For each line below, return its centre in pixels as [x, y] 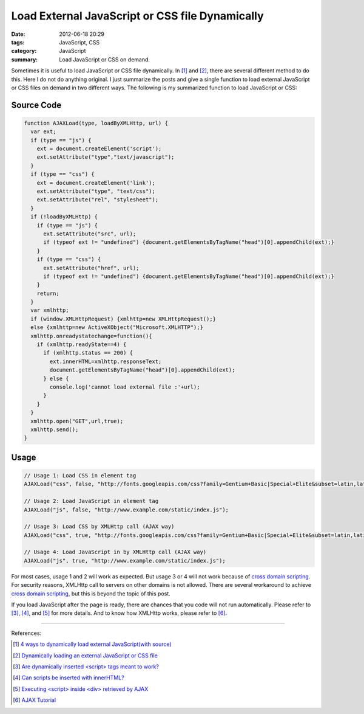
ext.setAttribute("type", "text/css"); [96, 191]
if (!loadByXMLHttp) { [64, 217]
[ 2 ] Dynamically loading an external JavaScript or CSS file [85, 655]
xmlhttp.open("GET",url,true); [77, 421]
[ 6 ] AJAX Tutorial [35, 700]
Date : [18, 34]
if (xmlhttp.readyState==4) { [82, 345]
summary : [25, 59]
